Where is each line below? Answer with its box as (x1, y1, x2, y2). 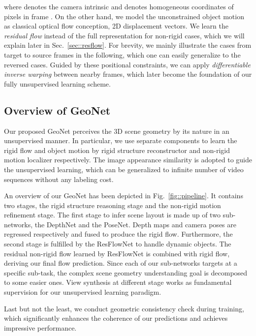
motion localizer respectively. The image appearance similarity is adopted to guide (4, 154, 252, 165)
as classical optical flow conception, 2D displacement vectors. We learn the (4, 21, 228, 31)
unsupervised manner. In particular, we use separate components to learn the (4, 135, 237, 146)
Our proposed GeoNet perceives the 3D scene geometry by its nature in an (4, 125, 229, 136)
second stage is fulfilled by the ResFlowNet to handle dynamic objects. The (4, 239, 231, 249)
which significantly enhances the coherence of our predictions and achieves (4, 313, 228, 323)
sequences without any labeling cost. (4, 174, 114, 184)
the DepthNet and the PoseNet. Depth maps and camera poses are (34, 219, 236, 229)
